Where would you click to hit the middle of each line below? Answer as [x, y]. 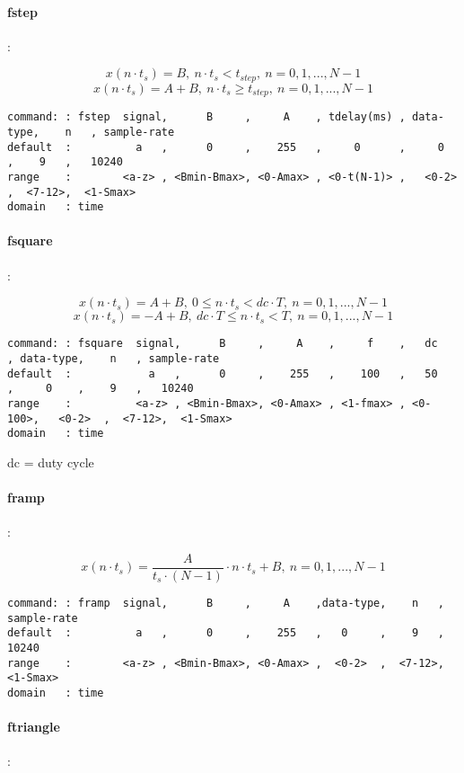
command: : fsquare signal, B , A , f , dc [223, 344]
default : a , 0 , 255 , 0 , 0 [226, 147]
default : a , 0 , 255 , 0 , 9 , [226, 633]
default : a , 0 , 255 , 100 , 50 [223, 373]
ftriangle [34, 727]
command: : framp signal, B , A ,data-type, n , [226, 603]
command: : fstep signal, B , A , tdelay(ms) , [206, 117]
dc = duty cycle [51, 462]
